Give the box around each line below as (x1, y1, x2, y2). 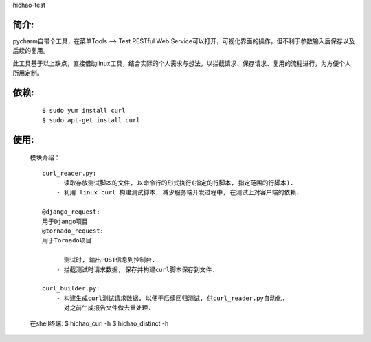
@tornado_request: (42, 227, 104, 235)
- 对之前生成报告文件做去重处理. (56, 304, 153, 312)
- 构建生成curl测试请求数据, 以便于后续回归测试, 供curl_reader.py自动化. (56, 294, 286, 302)
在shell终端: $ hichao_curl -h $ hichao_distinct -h (30, 319, 169, 328)
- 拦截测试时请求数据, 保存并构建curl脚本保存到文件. (56, 265, 216, 273)
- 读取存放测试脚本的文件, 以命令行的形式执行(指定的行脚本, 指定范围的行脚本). (56, 179, 294, 187)
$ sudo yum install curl (42, 106, 126, 115)
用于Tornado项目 (42, 237, 92, 244)
